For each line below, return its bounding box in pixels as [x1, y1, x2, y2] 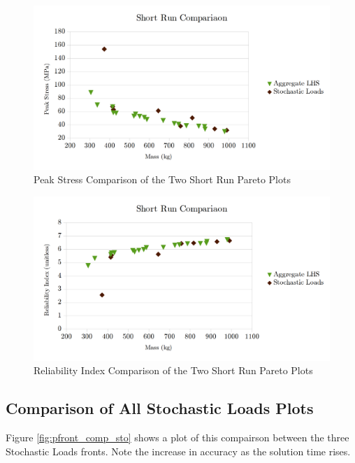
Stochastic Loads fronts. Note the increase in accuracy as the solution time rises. [6, 443, 351, 458]
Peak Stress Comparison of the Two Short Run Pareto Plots [34, 172, 291, 187]
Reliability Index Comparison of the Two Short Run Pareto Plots [34, 363, 313, 378]
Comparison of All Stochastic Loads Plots [6, 397, 314, 419]
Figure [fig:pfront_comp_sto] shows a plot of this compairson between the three [6, 430, 349, 445]
